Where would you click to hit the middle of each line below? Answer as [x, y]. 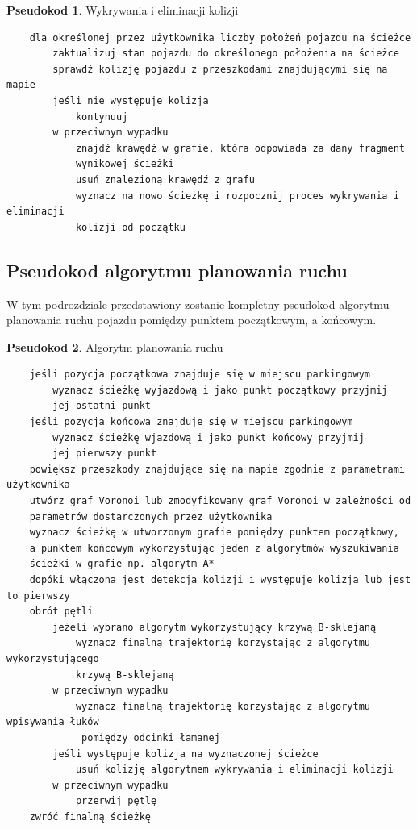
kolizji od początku [130, 227]
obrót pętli [61, 612]
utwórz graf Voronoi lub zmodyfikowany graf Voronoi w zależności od [220, 501]
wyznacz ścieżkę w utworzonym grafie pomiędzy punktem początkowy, [214, 533]
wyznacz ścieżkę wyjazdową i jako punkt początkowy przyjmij [220, 390]
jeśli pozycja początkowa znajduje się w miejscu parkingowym [200, 375]
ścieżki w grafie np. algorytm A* [122, 564]
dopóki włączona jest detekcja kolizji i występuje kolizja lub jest [220, 580]
